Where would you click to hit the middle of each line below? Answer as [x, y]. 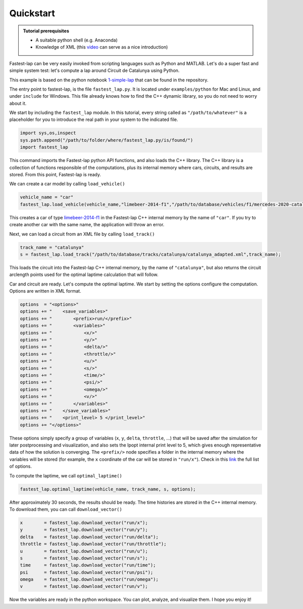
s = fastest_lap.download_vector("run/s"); [84, 558]
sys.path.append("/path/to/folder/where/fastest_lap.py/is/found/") [107, 140]
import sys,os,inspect [48, 133]
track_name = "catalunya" [52, 247]
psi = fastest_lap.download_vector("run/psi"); [87, 572]
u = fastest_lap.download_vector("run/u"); [84, 551]
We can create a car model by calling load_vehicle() [67, 184]
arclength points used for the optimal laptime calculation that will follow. [84, 275]
